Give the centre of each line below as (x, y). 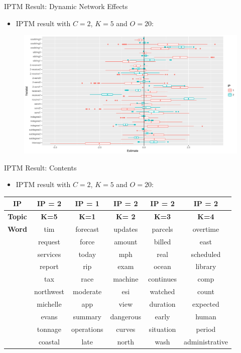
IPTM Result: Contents (40, 167)
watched (162, 291)
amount (126, 241)
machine (126, 279)
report (49, 266)
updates (126, 229)
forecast (87, 229)
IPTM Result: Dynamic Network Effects (66, 6)
